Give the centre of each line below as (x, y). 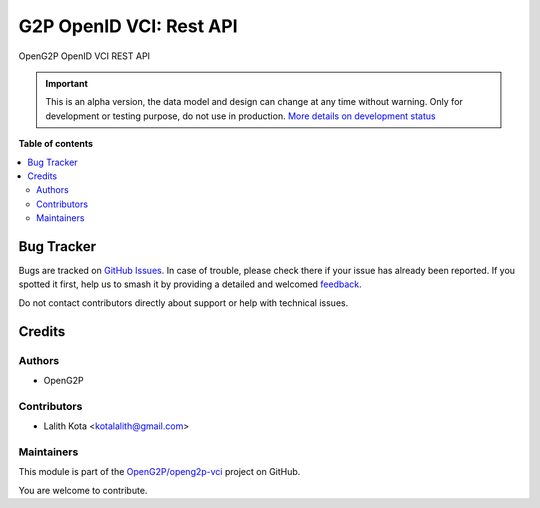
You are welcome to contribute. (83, 490)
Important (67, 83)
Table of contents (56, 144)
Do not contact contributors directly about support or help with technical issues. (183, 302)
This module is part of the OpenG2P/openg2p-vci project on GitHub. (159, 472)
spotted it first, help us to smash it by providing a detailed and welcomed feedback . (190, 284)
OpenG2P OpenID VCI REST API (84, 56)
